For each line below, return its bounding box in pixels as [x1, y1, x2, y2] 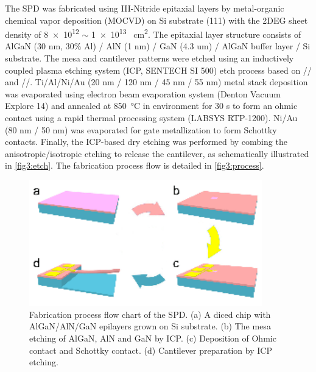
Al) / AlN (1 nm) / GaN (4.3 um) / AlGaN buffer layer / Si [83, 40, 311, 52]
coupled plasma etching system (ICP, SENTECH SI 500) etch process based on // [5, 63, 312, 76]
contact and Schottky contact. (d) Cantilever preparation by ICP [29, 343, 272, 356]
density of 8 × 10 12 [5, 26, 79, 40]
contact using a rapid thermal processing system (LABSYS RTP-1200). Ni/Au [5, 111, 298, 124]
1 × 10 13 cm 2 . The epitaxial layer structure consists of [91, 26, 301, 40]
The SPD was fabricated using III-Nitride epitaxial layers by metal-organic [5, 2, 284, 14]
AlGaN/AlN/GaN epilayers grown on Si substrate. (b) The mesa [29, 320, 271, 332]
